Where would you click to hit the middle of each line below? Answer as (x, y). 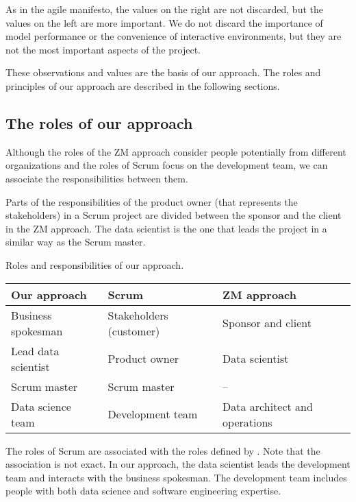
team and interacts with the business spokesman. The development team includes (176, 477)
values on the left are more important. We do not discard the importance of (164, 22)
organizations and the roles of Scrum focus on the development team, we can (167, 165)
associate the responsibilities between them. (97, 178)
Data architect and (268, 406)
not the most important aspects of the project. (103, 49)
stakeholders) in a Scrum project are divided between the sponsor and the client (174, 215)
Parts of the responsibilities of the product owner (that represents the (152, 201)
